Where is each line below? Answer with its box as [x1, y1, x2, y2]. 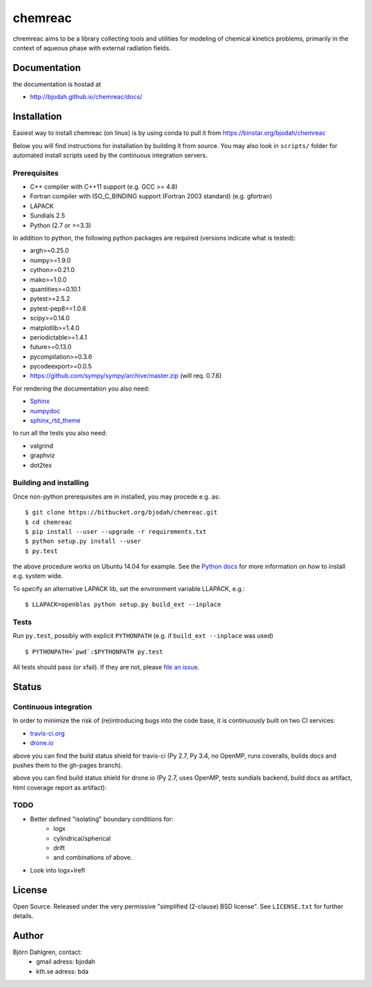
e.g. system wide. [12, 572, 63, 580]
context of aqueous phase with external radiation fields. [12, 43, 172, 52]
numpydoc [30, 406, 61, 415]
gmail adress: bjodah [36, 957, 96, 966]
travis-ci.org [30, 729, 65, 737]
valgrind [30, 441, 54, 450]
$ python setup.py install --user [25, 537, 141, 546]
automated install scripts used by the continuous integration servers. [12, 151, 208, 159]
